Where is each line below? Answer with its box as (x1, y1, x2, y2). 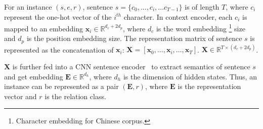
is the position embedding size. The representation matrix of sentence (26, 33, 242, 44)
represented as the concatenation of (4, 44, 114, 55)
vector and (4, 91, 37, 101)
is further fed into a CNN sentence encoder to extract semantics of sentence (12, 61, 250, 71)
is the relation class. (45, 91, 106, 101)
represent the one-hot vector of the (4, 11, 112, 22)
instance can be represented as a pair (4, 81, 119, 92)
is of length (185, 2, 220, 12)
